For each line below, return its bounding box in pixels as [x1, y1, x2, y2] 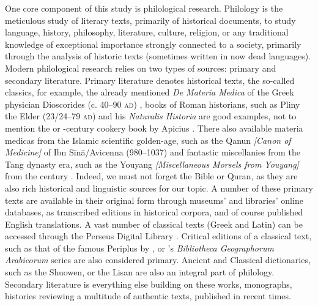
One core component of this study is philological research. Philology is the [5, 2, 283, 14]
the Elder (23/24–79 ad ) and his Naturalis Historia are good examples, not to [5, 110, 297, 122]
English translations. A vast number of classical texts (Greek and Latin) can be [5, 217, 303, 230]
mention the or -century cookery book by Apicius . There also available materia [5, 121, 303, 134]
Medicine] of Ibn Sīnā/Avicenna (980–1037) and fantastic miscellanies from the [5, 146, 300, 159]
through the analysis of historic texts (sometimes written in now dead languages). [5, 50, 311, 62]
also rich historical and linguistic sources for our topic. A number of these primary [5, 181, 314, 194]
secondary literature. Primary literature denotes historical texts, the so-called [5, 73, 295, 86]
